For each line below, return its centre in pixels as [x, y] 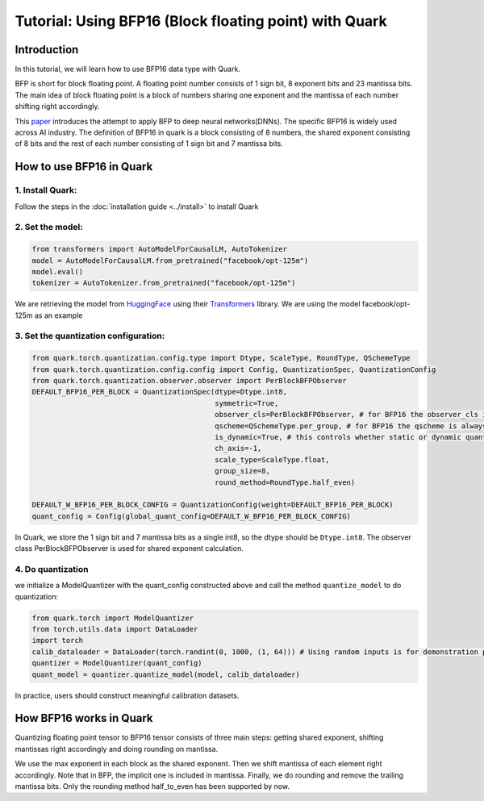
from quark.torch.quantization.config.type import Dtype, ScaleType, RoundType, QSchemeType [221, 358]
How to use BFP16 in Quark [84, 167]
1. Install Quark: [46, 190]
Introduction [47, 50]
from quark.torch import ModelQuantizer [113, 618]
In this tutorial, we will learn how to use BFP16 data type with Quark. [128, 69]
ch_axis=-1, [238, 448]
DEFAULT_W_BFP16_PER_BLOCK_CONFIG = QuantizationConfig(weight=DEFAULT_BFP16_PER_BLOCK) [213, 505]
